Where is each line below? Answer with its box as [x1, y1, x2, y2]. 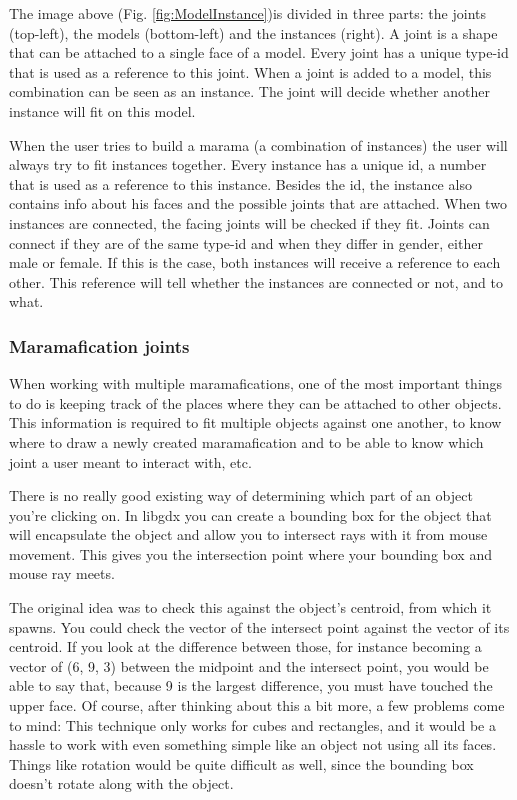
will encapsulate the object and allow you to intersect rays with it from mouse [9, 524, 488, 545]
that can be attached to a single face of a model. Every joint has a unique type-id [9, 42, 509, 63]
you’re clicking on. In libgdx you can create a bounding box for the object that [9, 504, 492, 525]
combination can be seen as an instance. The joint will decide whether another [9, 81, 490, 102]
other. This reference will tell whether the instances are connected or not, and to [9, 271, 503, 292]
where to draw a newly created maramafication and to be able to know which [9, 431, 484, 452]
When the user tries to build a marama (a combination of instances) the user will [9, 134, 508, 155]
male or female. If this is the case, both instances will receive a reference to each [9, 252, 501, 273]
